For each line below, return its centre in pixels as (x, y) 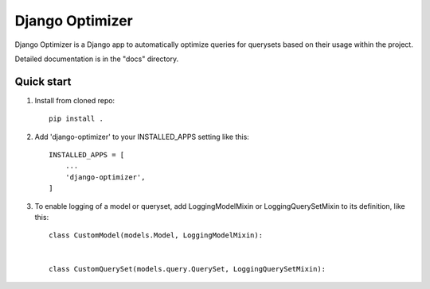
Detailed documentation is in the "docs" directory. (97, 59)
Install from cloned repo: (75, 100)
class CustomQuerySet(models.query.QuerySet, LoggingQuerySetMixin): (188, 269)
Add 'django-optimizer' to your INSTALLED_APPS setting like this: (142, 137)
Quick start (43, 81)
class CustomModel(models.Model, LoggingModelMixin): (156, 235)
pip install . (76, 119)
